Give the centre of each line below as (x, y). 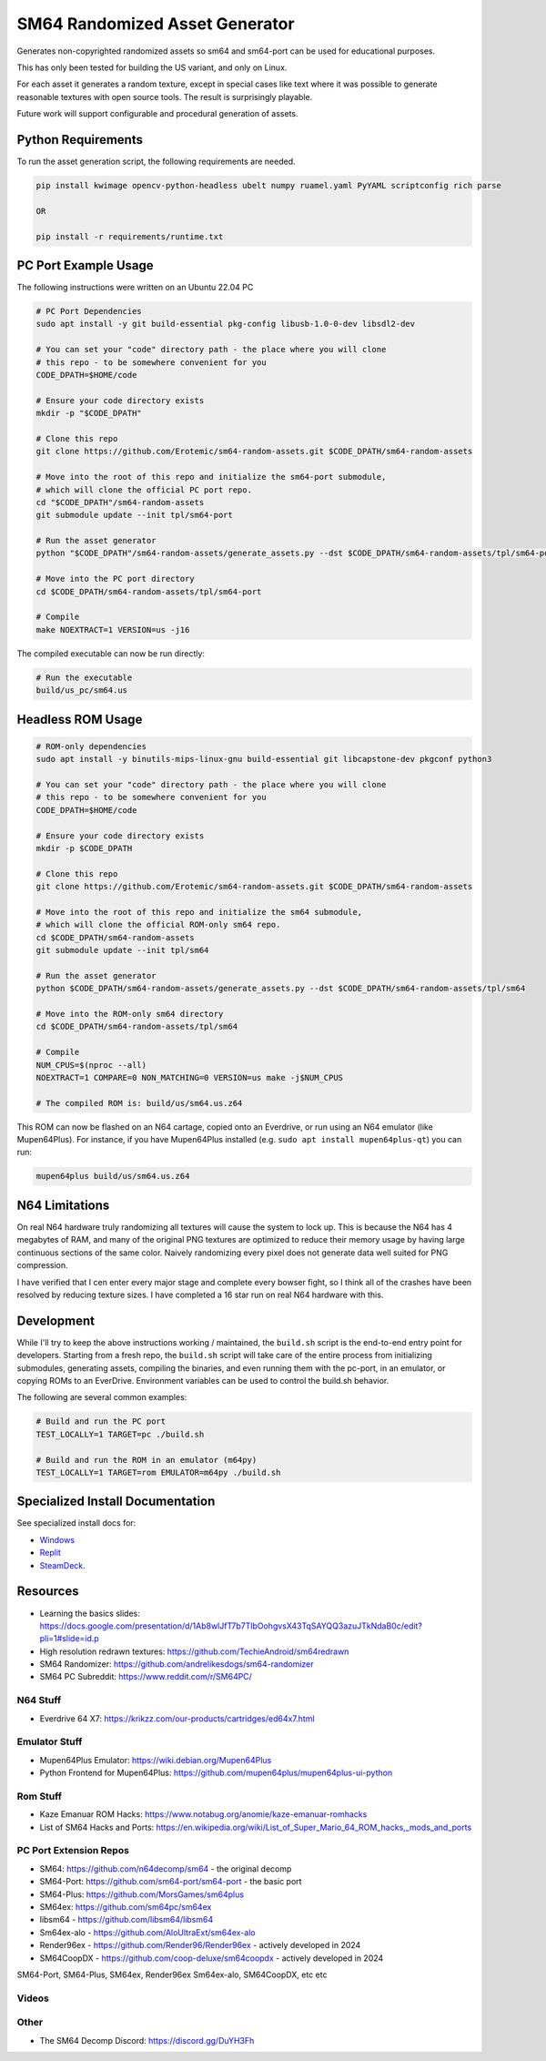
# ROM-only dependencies (91, 746)
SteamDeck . (62, 1565)
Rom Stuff (40, 1796)
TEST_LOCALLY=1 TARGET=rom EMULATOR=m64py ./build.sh (158, 1472)
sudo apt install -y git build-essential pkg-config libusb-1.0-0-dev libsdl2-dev (226, 324)
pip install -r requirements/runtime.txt (130, 236)
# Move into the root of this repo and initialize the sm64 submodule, (199, 912)
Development (56, 1320)
